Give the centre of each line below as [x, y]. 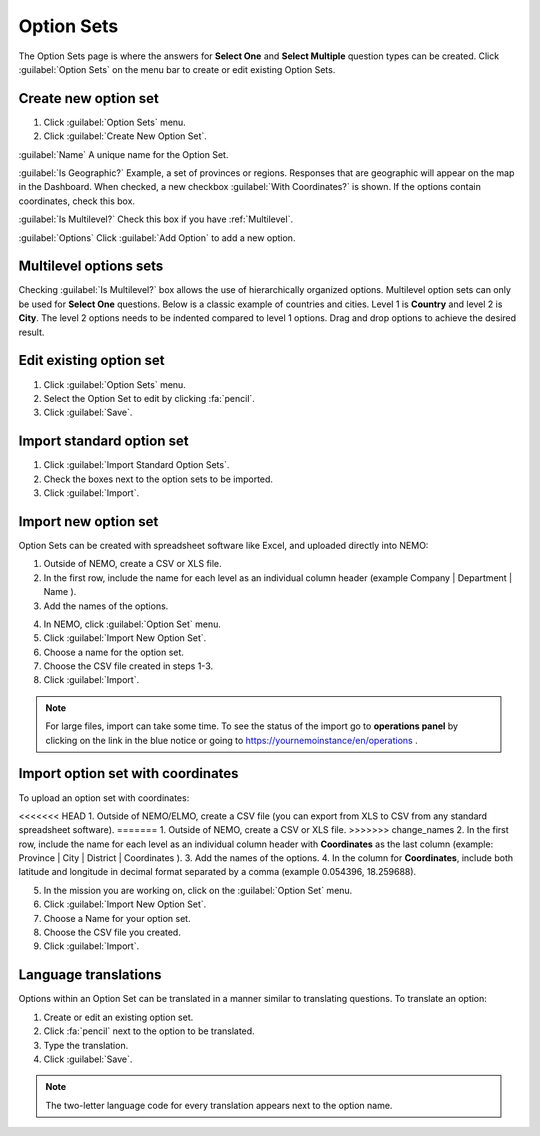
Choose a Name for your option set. [117, 918]
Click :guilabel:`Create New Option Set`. [125, 136]
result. [31, 332]
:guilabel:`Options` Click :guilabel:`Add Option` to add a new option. [157, 237]
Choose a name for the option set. [114, 652]
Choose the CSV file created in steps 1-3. [128, 666]
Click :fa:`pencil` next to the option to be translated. [149, 1031]
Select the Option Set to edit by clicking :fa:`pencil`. [149, 398]
